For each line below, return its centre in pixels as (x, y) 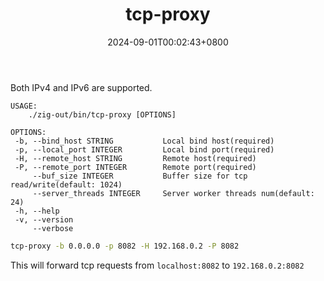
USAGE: (24, 106)
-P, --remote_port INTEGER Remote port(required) (135, 167)
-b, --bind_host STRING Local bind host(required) (144, 141)
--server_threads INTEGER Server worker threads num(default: (173, 193)
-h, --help (37, 211)
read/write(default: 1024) (66, 184)
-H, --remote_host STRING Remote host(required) (135, 158)
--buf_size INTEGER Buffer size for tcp (140, 176)
